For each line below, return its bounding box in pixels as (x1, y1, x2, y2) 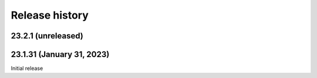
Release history (11, 9, 89, 22)
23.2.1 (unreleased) (11, 31, 83, 41)
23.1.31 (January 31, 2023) (11, 49, 110, 59)
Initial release (11, 65, 43, 72)
